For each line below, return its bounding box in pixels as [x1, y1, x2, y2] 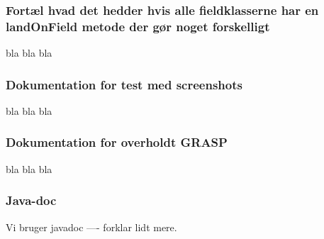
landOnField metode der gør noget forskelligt [6, 17, 270, 35]
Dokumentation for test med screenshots [6, 75, 242, 93]
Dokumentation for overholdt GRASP [6, 133, 228, 151]
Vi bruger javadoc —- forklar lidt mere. [6, 219, 177, 234]
